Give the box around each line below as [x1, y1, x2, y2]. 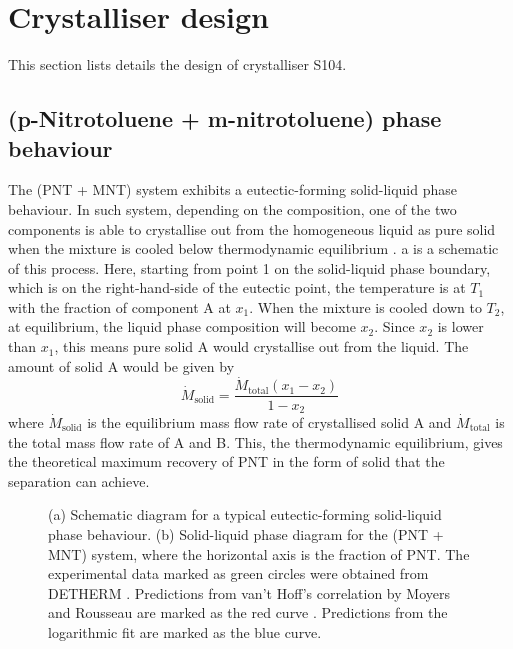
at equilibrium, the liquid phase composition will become [8, 316, 356, 337]
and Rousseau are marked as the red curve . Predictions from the [48, 602, 448, 623]
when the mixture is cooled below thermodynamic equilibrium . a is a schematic [8, 238, 499, 259]
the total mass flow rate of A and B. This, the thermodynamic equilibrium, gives [8, 431, 503, 452]
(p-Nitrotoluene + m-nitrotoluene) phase [8, 103, 442, 134]
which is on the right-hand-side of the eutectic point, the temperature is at [8, 277, 466, 298]
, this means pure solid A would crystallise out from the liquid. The [54, 336, 469, 357]
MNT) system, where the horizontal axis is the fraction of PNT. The [48, 543, 470, 564]
